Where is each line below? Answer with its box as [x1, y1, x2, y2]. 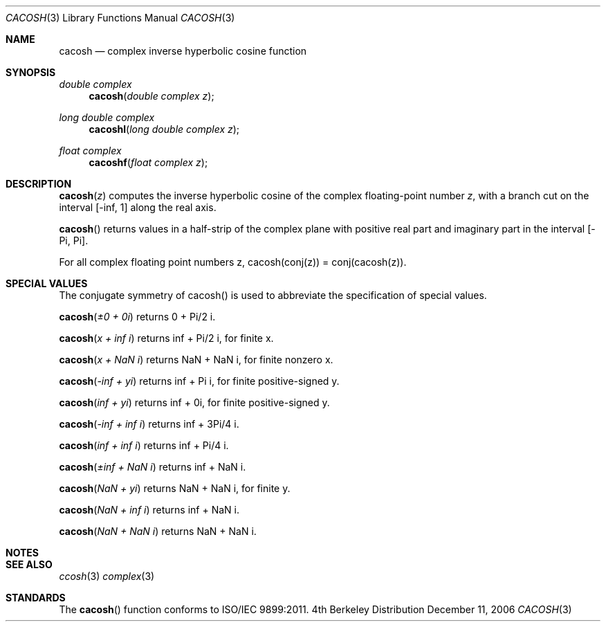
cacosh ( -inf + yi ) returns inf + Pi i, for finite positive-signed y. [59, 375, 340, 387]
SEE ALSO [6, 558, 53, 570]
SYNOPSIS [6, 66, 56, 78]
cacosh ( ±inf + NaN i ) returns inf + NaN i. [59, 461, 246, 473]
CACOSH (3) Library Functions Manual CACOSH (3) [6, 12, 235, 24]
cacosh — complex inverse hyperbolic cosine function [59, 45, 307, 57]
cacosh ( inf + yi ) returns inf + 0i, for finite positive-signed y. [59, 397, 330, 408]
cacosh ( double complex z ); [89, 90, 214, 102]
